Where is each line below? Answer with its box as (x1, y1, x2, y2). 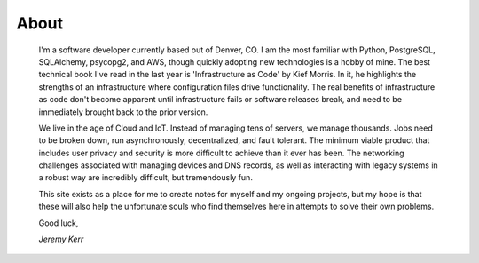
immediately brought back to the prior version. (38, 107, 208, 117)
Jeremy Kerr (38, 234, 84, 244)
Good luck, (38, 218, 79, 228)
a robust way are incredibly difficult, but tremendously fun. (38, 172, 253, 183)
